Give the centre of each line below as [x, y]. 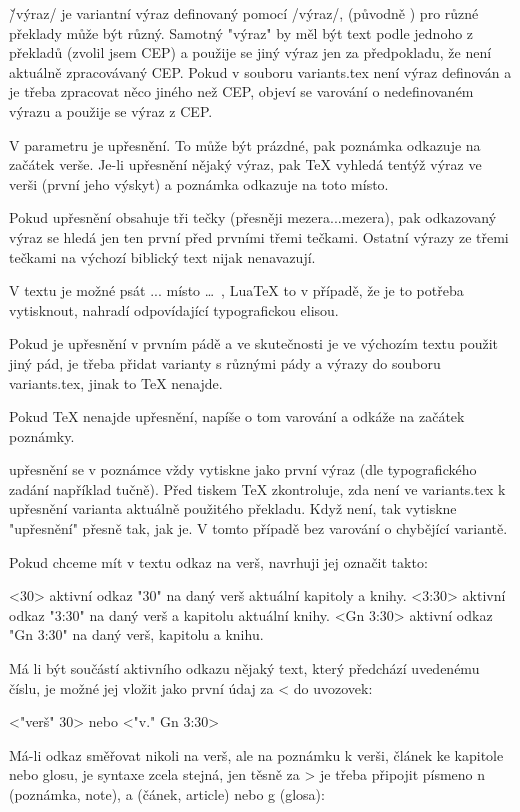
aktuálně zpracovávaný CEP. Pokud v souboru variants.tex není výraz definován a [260, 71]
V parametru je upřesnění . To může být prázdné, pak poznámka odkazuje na [245, 144]
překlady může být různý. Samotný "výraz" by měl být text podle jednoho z [241, 32]
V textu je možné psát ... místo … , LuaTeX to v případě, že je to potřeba [236, 290]
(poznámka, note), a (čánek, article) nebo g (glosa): [167, 794]
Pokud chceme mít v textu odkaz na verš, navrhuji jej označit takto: [218, 561]
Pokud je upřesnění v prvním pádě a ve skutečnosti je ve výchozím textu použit [253, 343]
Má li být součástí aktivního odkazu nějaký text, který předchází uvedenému [244, 668]
